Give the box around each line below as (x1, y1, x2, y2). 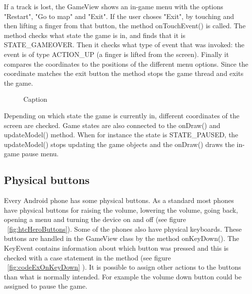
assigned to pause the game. (4, 281, 88, 291)
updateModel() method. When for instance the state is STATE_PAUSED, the (4, 129, 238, 140)
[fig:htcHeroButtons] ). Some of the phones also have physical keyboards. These (7, 223, 242, 234)
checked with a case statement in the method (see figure (4, 252, 171, 262)
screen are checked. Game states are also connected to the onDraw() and (4, 120, 220, 130)
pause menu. (21, 148, 59, 159)
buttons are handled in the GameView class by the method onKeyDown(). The (4, 233, 239, 243)
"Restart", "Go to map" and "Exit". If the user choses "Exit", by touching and (4, 11, 234, 21)
